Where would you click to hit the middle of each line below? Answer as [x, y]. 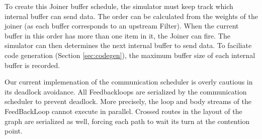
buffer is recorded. [32, 65]
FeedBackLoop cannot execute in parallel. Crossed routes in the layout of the [123, 111]
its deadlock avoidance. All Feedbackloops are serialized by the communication [126, 91]
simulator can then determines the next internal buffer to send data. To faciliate [128, 45]
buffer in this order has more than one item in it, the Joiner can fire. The [117, 35]
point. [14, 131]
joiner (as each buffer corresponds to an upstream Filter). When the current [122, 26]
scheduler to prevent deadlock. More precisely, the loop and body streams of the [128, 101]
